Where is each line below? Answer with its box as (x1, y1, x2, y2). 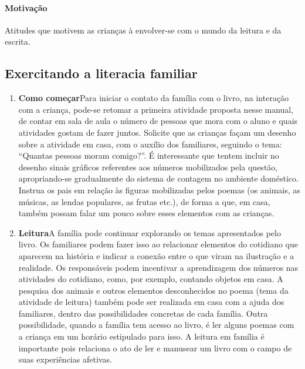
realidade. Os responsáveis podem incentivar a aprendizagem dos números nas (18, 261, 299, 273)
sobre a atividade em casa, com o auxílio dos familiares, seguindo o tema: (18, 137, 282, 150)
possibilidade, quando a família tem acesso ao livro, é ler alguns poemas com (18, 318, 294, 331)
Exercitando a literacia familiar (5, 64, 198, 82)
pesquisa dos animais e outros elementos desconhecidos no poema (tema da (18, 284, 289, 296)
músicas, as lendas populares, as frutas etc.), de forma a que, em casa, (18, 195, 270, 207)
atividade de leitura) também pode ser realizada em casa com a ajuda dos (18, 296, 284, 308)
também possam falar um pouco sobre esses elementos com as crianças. (18, 207, 274, 219)
